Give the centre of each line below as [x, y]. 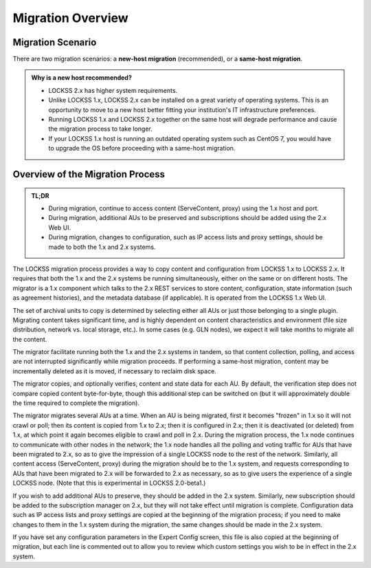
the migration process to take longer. [100, 129]
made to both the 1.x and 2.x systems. [102, 247]
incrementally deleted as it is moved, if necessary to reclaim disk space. [114, 371]
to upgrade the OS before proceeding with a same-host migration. [142, 149]
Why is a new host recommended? [81, 78]
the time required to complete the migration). [76, 403]
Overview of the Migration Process [89, 174]
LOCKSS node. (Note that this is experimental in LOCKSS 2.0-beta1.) [109, 483]
